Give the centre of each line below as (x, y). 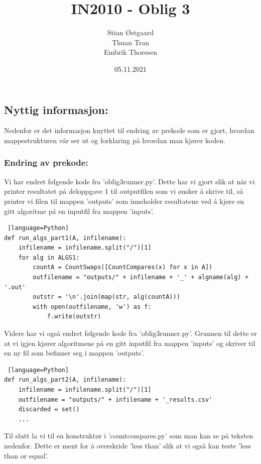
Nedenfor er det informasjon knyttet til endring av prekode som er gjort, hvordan (129, 130)
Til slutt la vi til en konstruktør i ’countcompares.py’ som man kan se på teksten (129, 436)
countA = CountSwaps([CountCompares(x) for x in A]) (123, 267)
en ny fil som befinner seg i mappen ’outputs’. (74, 353)
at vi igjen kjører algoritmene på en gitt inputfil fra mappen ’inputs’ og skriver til (130, 343)
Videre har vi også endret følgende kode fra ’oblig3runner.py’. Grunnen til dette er (130, 333)
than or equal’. (26, 455)
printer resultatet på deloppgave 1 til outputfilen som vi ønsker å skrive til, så (124, 191)
